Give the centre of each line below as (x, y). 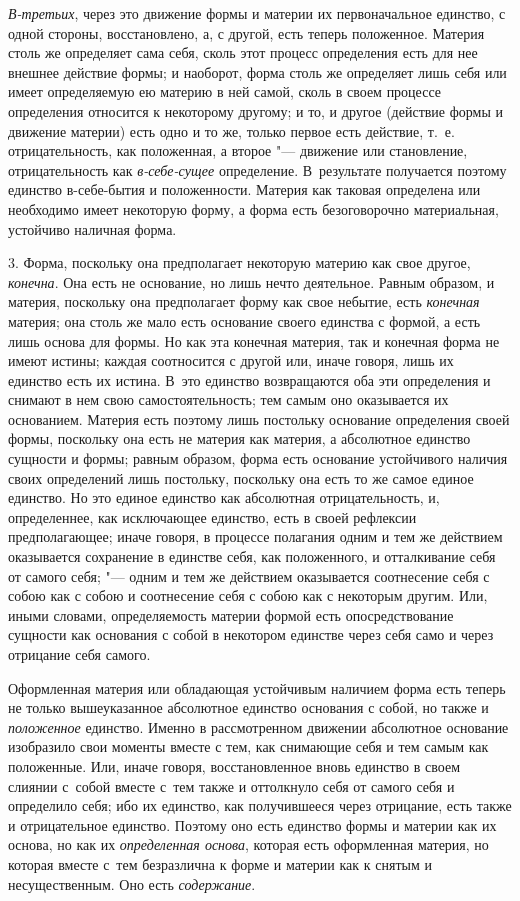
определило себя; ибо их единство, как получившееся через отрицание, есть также (260, 805)
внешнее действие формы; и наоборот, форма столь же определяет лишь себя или (257, 71)
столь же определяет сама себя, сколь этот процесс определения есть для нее (243, 52)
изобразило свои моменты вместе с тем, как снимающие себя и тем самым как (248, 746)
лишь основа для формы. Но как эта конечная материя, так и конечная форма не (254, 340)
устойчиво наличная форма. (92, 228)
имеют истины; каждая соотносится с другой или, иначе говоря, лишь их (231, 360)
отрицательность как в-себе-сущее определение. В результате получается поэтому (257, 169)
